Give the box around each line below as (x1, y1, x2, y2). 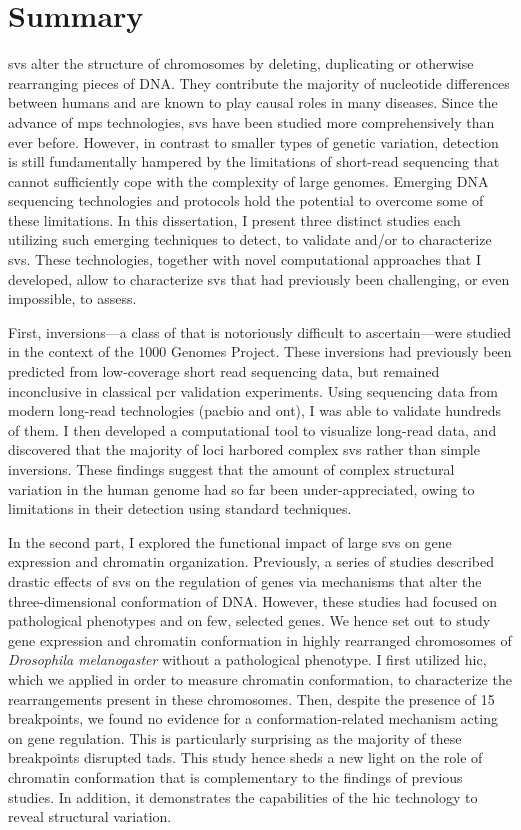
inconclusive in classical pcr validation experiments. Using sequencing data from (8, 380, 498, 401)
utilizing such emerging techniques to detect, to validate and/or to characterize (8, 229, 492, 250)
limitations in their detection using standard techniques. (8, 498, 352, 519)
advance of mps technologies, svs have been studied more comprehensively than (8, 111, 495, 132)
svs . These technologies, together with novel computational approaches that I (8, 249, 481, 270)
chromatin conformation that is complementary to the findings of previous (8, 766, 463, 787)
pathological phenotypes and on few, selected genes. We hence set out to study (8, 610, 491, 631)
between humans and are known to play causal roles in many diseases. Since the (8, 92, 498, 113)
